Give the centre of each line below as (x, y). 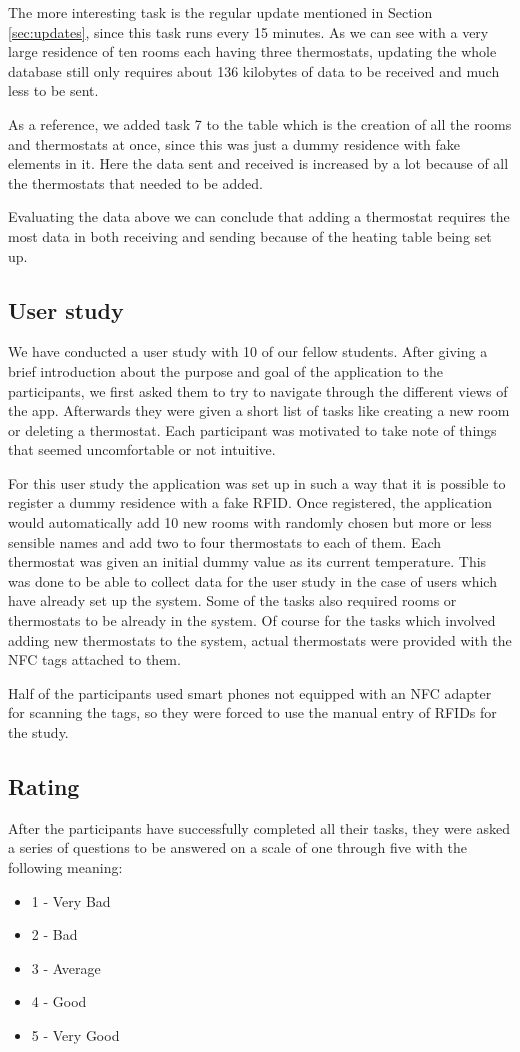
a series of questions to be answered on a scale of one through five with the (238, 847)
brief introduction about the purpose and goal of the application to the (226, 370)
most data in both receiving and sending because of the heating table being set (250, 235)
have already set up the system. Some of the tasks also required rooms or (232, 600)
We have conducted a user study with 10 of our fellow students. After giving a (248, 351)
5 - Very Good (75, 1034)
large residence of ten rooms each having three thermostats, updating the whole (252, 51)
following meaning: (65, 867)
